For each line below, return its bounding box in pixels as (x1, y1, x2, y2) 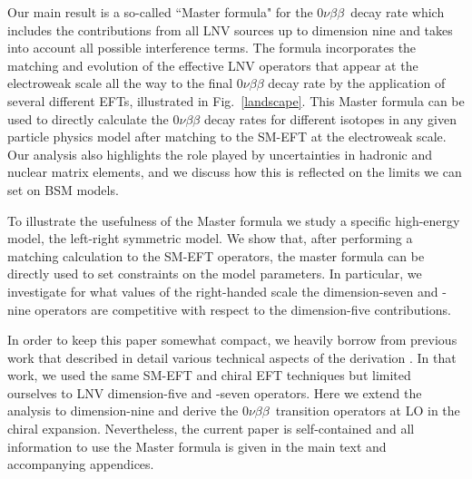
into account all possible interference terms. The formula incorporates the (7, 38, 417, 57)
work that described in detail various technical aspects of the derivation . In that (7, 347, 457, 367)
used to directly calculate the (7, 109, 169, 128)
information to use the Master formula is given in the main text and (7, 436, 387, 455)
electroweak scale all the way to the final (7, 73, 233, 93)
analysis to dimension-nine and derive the (7, 401, 239, 420)
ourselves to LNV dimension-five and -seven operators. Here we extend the (7, 383, 422, 402)
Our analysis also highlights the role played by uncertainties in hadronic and (7, 144, 433, 163)
